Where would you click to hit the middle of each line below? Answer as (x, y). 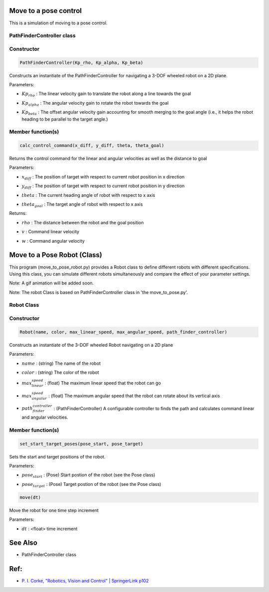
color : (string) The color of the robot (60, 372)
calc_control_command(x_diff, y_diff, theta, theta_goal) (92, 146)
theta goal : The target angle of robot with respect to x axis (82, 205)
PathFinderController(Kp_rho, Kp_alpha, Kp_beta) (81, 63)
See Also (23, 543)
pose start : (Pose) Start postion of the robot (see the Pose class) (88, 476)
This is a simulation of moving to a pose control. (58, 23)
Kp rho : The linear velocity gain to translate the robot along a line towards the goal (106, 94)
